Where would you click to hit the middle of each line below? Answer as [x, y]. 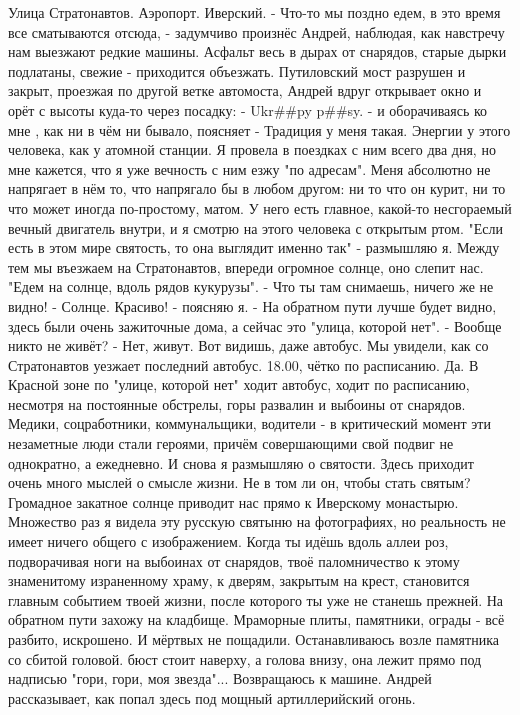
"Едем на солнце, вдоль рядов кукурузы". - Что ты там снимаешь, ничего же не [251, 286]
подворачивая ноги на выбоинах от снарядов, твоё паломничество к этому [234, 560]
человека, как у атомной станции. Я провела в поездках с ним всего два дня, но [252, 149]
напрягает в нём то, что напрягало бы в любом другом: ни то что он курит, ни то [257, 188]
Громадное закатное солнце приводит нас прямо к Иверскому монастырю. [233, 501]
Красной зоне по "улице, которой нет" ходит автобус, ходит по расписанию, [239, 384]
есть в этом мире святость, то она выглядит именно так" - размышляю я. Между [254, 247]
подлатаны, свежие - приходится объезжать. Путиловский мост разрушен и [237, 70]
